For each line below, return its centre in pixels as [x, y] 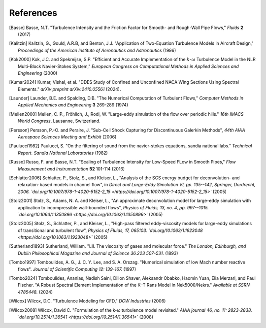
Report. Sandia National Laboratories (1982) [63, 153]
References [33, 13]
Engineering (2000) [38, 73]
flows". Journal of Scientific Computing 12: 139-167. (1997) [77, 269]
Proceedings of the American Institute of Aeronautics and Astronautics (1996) [97, 50]
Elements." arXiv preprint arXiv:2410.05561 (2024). [69, 89]
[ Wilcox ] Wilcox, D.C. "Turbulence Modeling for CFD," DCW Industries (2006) [87, 301]
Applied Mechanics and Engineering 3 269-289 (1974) [73, 105]
